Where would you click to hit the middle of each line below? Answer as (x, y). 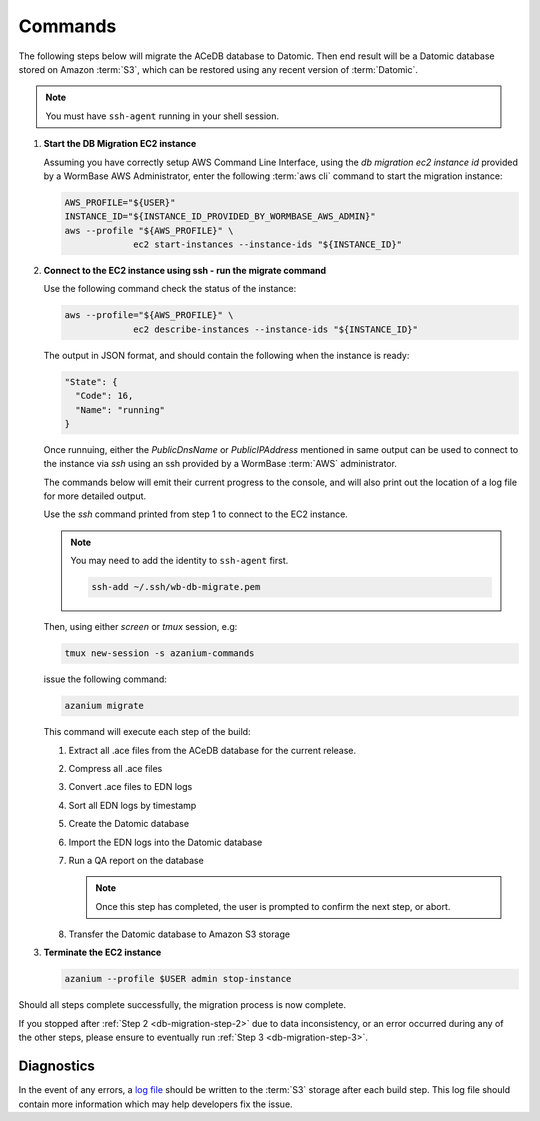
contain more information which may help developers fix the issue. (156, 1104)
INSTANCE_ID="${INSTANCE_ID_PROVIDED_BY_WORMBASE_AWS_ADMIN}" (220, 216)
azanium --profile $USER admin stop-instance (178, 979)
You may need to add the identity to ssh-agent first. (179, 561)
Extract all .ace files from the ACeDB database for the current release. (212, 750)
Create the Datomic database (129, 824)
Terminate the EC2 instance (102, 952)
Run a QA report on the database (136, 860)
